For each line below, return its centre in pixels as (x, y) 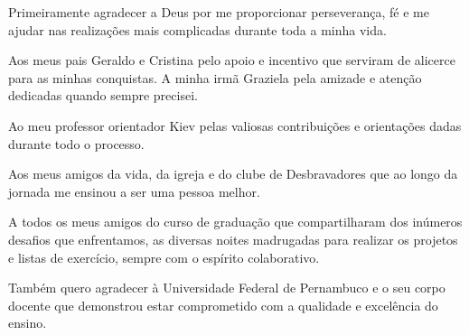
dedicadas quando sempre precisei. (103, 95)
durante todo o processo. (76, 143)
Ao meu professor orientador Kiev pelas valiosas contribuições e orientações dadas (235, 125)
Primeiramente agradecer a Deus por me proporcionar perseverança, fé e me (219, 12)
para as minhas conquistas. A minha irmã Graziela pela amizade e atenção (215, 77)
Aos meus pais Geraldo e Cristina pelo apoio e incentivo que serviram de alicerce (232, 60)
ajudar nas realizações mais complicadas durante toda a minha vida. (197, 29)
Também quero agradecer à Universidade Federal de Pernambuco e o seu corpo (227, 288)
